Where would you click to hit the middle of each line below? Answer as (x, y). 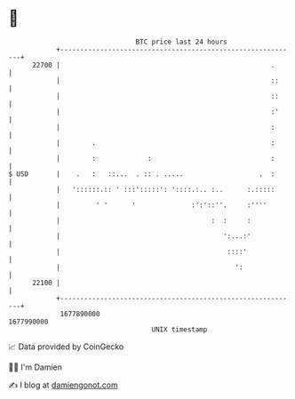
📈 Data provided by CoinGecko (66, 347)
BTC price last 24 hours (181, 42)
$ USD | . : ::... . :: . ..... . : (142, 174)
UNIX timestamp (179, 329)
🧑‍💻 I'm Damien (36, 367)
